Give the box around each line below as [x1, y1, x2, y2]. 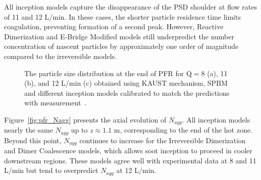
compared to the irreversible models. [4, 50, 117, 61]
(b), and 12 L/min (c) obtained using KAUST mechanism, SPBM [24, 78, 228, 88]
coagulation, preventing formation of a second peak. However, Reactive [4, 21, 224, 32]
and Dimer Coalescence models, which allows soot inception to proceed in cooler [4, 145, 252, 156]
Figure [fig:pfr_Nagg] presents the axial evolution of [4, 114, 167, 125]
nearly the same [4, 125, 53, 135]
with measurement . [24, 97, 87, 108]
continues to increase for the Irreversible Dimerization [79, 135, 246, 145]
